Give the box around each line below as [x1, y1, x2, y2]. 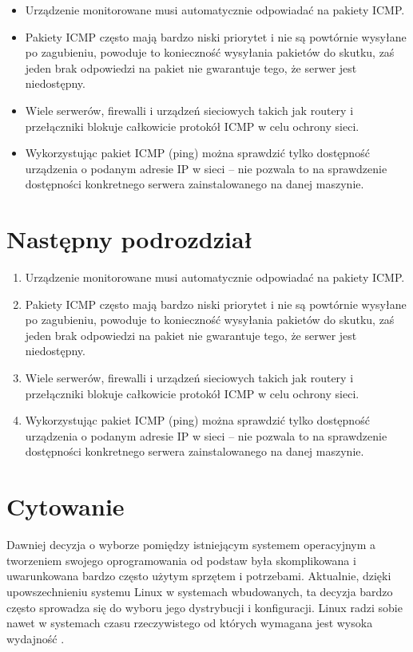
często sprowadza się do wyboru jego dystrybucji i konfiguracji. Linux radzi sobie [6, 599, 403, 615]
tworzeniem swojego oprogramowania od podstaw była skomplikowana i [6, 551, 356, 568]
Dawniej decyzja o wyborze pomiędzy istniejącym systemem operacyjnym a [6, 536, 376, 553]
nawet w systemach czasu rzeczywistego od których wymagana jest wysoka [6, 614, 373, 631]
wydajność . [6, 630, 65, 646]
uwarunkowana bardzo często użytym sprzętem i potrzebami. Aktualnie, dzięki [6, 567, 391, 584]
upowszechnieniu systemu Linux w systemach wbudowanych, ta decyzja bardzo [6, 583, 393, 599]
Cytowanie [6, 490, 125, 523]
